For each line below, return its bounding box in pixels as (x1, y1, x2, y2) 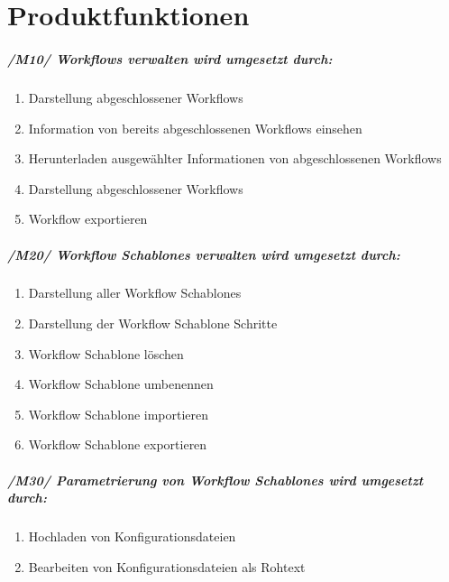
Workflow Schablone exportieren (28, 435, 207, 454)
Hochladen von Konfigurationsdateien (28, 527, 236, 546)
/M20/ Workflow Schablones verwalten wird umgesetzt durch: (7, 245, 400, 263)
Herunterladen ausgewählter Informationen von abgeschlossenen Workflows (28, 149, 442, 168)
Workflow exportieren (28, 209, 148, 228)
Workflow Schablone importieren (28, 404, 209, 423)
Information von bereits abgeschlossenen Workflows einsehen (28, 118, 362, 137)
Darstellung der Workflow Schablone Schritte (28, 314, 278, 333)
